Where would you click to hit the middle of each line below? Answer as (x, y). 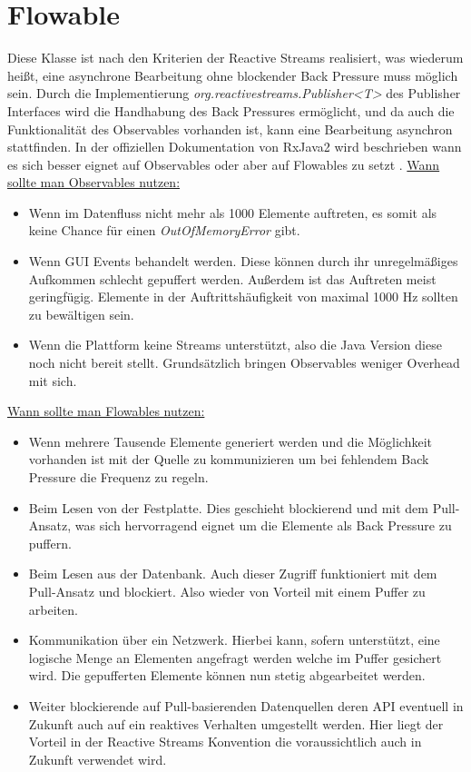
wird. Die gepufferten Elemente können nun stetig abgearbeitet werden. (227, 675)
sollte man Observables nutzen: (94, 182)
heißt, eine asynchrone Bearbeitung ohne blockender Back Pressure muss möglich (233, 75)
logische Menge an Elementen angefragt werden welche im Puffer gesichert (235, 657)
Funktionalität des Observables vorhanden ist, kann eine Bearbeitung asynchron (230, 129)
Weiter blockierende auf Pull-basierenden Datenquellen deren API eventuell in (246, 705)
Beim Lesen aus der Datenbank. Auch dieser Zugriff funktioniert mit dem (233, 574)
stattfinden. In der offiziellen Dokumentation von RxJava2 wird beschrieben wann (235, 147)
